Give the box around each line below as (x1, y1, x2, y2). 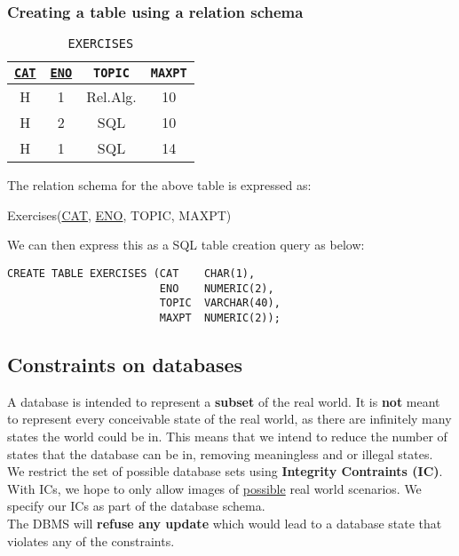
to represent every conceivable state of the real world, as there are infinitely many (7, 409, 452, 428)
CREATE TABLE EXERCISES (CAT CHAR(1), (7, 267, 256, 280)
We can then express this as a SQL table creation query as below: (7, 235, 365, 254)
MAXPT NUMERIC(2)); (159, 311, 281, 324)
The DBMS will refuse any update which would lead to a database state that (7, 513, 442, 532)
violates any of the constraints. (7, 531, 175, 550)
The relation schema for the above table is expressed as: (7, 176, 312, 195)
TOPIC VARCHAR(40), (159, 297, 281, 310)
